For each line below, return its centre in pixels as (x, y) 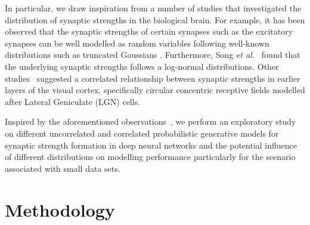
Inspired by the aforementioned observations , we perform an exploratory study (151, 121)
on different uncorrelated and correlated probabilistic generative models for (142, 133)
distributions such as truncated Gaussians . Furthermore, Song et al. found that (153, 55)
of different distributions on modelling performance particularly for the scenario (150, 157)
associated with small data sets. (63, 168)
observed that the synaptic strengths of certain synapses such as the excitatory (149, 31)
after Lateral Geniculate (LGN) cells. (73, 101)
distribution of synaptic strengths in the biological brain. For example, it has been (155, 19)
